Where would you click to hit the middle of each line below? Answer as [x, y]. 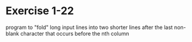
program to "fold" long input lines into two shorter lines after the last [89, 27]
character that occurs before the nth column [75, 33]
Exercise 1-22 [40, 11]
